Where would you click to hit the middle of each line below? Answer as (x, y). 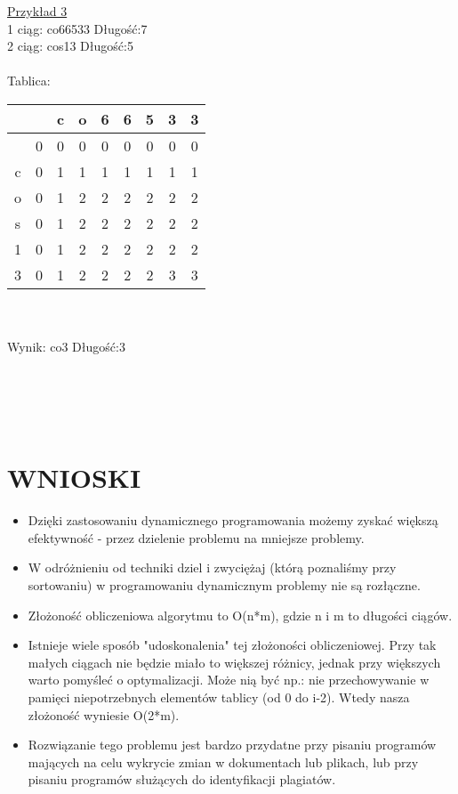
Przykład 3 (37, 11)
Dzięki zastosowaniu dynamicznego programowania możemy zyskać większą (233, 520)
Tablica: (29, 81)
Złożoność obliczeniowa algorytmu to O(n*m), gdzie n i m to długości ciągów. (240, 615)
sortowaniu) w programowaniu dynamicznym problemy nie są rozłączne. (224, 585)
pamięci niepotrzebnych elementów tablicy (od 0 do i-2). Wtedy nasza (219, 697)
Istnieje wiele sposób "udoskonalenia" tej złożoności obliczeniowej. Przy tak (232, 645)
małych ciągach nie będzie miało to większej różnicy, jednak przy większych (234, 662)
